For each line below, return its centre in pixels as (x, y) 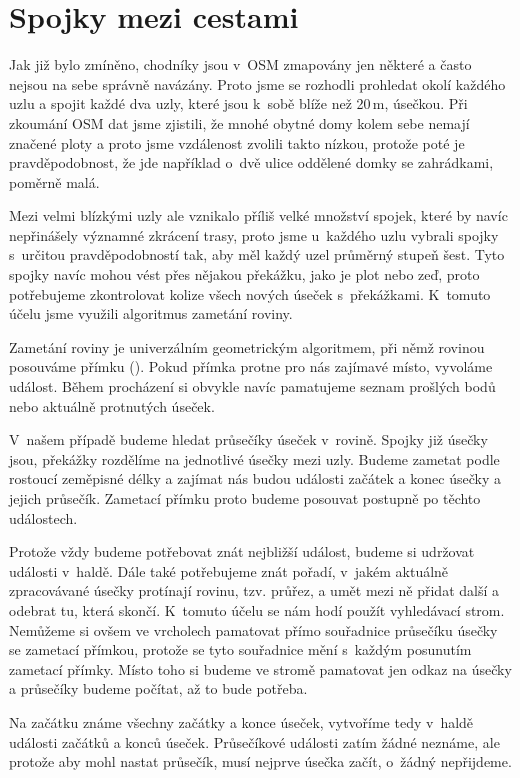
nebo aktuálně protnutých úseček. (112, 405)
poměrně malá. (54, 181)
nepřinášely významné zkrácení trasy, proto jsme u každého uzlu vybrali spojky (254, 234)
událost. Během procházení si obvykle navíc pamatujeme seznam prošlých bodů (252, 386)
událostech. (43, 517)
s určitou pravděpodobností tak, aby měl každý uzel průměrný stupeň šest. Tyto (257, 254)
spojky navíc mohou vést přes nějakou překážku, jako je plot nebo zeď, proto (244, 274)
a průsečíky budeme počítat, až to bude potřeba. (158, 688)
